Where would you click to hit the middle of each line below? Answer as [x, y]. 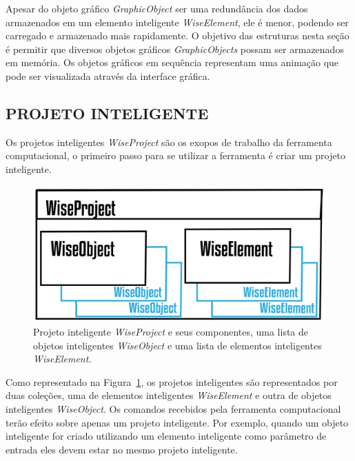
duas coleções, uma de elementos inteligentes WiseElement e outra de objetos [169, 395]
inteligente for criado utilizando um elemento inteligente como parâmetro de [166, 436]
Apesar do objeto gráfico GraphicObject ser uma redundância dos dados [157, 8]
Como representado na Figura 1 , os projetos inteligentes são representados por [172, 381]
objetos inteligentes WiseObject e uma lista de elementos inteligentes [177, 345]
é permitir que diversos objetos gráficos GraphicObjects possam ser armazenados [175, 49]
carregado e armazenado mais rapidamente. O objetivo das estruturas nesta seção [177, 35]
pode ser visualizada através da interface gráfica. [108, 75]
